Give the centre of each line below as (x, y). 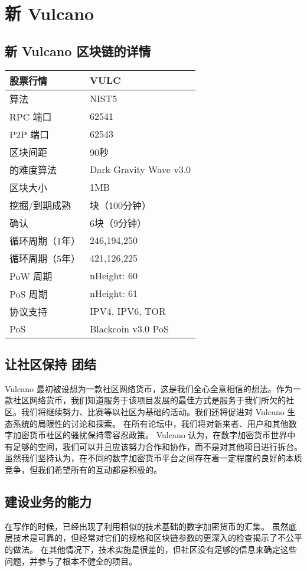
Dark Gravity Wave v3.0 (141, 169)
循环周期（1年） (45, 240)
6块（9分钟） (118, 223)
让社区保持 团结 (51, 363)
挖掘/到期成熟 (40, 205)
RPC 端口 (31, 116)
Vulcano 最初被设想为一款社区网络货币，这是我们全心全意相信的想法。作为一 (153, 388)
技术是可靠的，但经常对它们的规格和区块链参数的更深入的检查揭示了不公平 (157, 538)
